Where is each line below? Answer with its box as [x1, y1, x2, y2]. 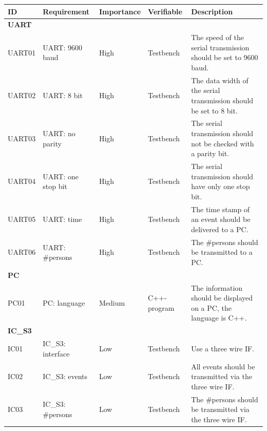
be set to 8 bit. [191, 105, 238, 116]
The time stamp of [191, 203, 250, 214]
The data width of [191, 74, 249, 85]
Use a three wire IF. [191, 343, 254, 353]
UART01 [8, 47, 36, 58]
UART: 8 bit [43, 90, 83, 101]
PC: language [43, 297, 85, 308]
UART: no [43, 128, 75, 139]
